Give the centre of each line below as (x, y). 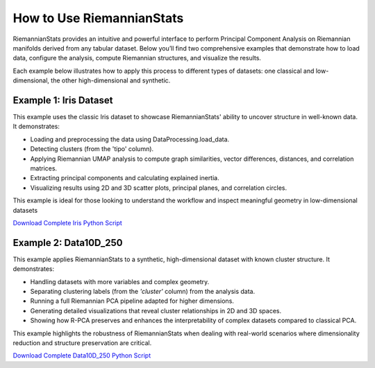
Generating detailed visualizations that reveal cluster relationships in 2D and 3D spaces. (156, 310)
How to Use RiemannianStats (98, 18)
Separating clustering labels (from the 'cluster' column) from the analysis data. (143, 291)
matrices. (44, 168)
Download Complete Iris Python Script (68, 222)
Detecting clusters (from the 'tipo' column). (92, 149)
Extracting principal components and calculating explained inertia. (125, 178)
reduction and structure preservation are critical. (82, 342)
